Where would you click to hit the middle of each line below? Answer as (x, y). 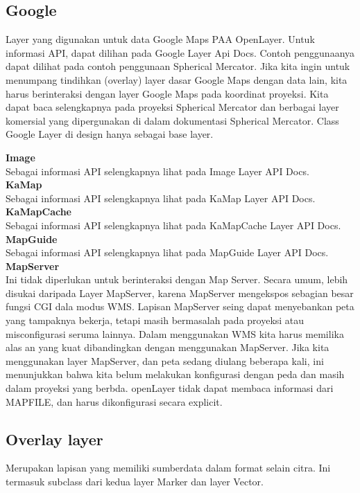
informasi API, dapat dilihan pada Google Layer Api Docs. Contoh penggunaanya (180, 52)
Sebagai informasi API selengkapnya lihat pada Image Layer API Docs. (157, 171)
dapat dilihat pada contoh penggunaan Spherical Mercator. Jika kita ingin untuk (178, 66)
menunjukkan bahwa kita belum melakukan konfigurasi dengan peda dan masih (175, 374)
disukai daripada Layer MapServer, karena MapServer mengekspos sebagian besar (180, 293)
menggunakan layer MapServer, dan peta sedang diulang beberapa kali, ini (165, 360)
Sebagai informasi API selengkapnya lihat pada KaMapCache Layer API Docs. (173, 225)
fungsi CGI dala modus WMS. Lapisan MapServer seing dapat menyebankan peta (180, 306)
